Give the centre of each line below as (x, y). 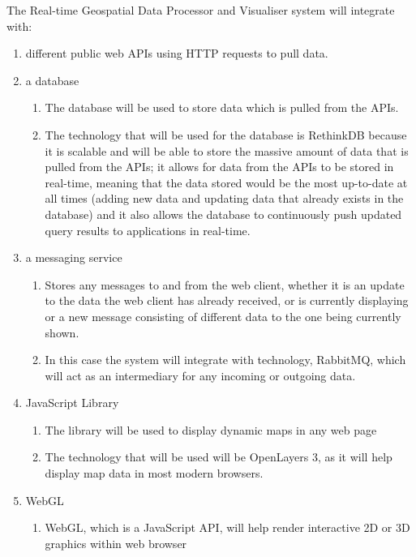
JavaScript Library (72, 403)
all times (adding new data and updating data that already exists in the (224, 198)
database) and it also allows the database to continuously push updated (223, 214)
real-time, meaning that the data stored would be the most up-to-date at (226, 182)
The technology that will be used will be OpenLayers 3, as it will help (219, 457)
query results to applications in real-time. (148, 230)
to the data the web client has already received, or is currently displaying (227, 300)
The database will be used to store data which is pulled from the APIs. (222, 107)
